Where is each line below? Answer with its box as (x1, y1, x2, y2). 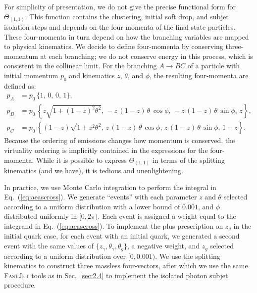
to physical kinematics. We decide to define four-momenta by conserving (4, 41, 223, 51)
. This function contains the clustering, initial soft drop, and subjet (25, 11, 229, 21)
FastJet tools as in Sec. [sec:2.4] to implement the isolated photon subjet (4, 270, 228, 280)
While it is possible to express (36, 154, 127, 165)
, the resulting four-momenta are (150, 70, 249, 81)
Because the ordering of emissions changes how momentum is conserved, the (4, 135, 235, 146)
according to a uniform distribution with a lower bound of (4, 201, 180, 211)
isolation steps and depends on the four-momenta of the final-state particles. (4, 22, 236, 32)
